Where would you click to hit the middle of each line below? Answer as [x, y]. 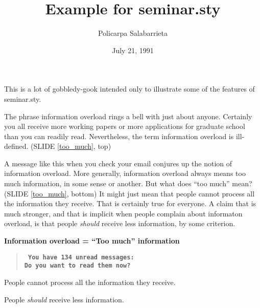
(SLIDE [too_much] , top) [71, 146]
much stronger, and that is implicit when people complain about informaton [123, 213]
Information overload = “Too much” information [92, 241]
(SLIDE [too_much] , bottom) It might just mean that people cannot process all [129, 193]
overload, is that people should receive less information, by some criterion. [120, 223]
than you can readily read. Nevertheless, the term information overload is [119, 136]
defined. [16, 146]
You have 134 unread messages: [81, 257]
